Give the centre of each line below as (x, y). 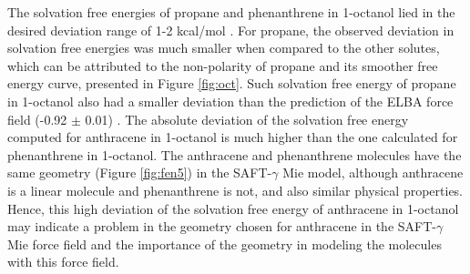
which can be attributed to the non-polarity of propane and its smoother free (223, 65)
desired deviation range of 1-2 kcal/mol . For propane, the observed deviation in (231, 30)
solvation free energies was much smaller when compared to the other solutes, (224, 48)
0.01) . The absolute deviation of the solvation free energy (247, 119)
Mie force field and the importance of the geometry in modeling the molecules (225, 244)
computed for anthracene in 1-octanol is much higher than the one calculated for (233, 137)
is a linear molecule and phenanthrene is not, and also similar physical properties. (235, 190)
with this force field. (63, 262)
